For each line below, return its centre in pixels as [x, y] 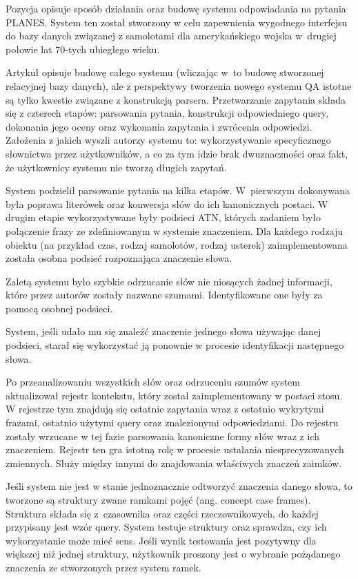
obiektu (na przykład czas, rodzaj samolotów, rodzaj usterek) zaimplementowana [177, 244]
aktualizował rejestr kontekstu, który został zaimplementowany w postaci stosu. [174, 395]
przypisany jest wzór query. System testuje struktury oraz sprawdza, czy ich [166, 527]
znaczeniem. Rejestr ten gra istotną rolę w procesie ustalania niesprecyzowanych [175, 449]
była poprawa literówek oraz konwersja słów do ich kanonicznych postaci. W [167, 203]
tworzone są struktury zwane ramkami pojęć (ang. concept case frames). [158, 500]
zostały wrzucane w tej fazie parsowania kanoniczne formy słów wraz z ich [162, 436]
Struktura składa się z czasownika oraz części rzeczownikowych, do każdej [162, 513]
